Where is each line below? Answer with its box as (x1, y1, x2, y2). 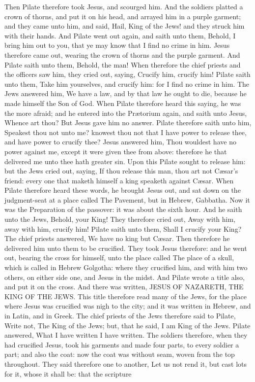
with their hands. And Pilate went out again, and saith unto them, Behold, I (4, 30, 236, 40)
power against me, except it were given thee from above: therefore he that (4, 146, 227, 156)
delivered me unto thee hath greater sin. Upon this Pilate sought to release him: (4, 156, 246, 166)
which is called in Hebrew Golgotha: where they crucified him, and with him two (4, 262, 248, 273)
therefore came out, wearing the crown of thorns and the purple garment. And (4, 49, 240, 60)
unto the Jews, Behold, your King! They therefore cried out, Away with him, (4, 214, 236, 224)
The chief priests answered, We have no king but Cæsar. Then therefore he (4, 233, 230, 243)
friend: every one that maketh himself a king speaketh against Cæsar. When (4, 175, 234, 185)
